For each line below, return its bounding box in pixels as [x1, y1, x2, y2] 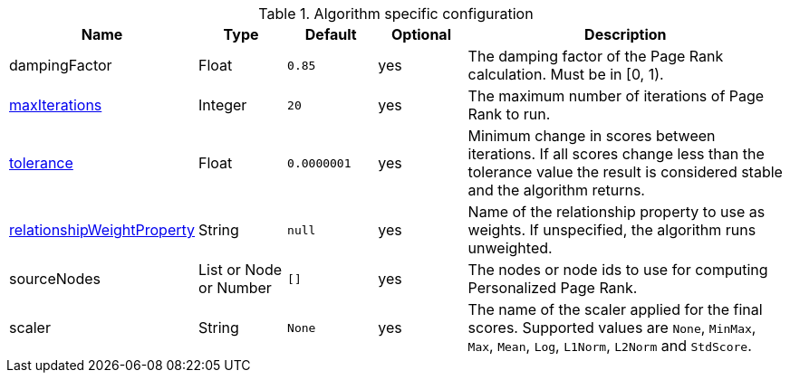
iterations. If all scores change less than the [467, 145, 765, 163]
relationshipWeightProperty [9, 221, 196, 239]
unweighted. [467, 239, 553, 257]
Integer [198, 96, 247, 114]
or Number [198, 279, 272, 297]
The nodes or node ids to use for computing [467, 261, 768, 279]
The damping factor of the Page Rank [467, 47, 724, 65]
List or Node [198, 261, 283, 279]
